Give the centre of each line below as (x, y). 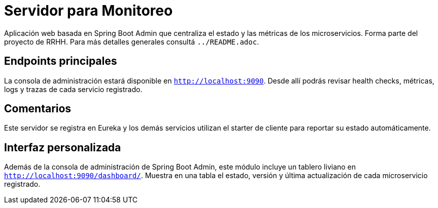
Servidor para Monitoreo (89, 11)
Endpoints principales (61, 61)
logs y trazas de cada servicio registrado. (73, 89)
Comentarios (38, 109)
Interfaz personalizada (63, 147)
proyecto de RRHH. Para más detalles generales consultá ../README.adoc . (132, 41)
